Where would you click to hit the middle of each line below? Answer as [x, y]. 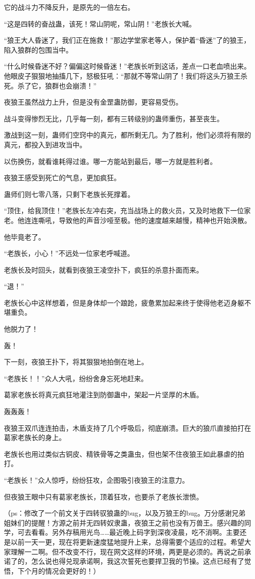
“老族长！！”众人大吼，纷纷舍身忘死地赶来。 [76, 378]
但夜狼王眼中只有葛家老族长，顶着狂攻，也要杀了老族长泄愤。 [103, 496]
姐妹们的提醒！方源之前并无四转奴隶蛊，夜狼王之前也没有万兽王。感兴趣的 [124, 522]
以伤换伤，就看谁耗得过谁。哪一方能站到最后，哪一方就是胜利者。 [110, 161]
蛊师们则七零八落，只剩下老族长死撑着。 [69, 194]
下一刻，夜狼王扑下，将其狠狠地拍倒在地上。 [76, 362]
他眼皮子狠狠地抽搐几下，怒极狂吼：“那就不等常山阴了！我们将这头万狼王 [122, 75]
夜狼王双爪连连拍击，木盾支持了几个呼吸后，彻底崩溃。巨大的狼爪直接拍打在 [127, 427]
